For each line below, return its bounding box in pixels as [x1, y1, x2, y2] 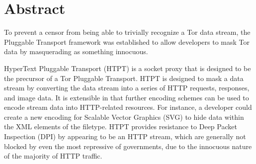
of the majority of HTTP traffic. [4, 151, 102, 161]
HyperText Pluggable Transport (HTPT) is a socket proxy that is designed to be [4, 63, 251, 73]
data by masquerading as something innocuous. [4, 46, 148, 57]
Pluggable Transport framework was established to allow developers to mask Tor [4, 36, 250, 47]
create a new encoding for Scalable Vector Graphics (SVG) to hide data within [4, 111, 244, 122]
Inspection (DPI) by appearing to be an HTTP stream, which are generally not [4, 131, 246, 142]
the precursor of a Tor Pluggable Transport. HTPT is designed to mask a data [4, 73, 244, 83]
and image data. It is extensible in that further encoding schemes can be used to [4, 92, 249, 102]
